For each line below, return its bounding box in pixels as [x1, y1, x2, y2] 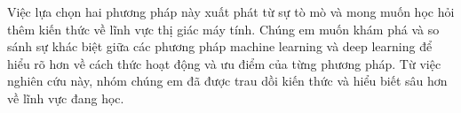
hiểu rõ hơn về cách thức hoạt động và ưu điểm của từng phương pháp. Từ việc [7, 54, 441, 72]
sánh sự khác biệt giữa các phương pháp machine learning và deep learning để [7, 37, 433, 56]
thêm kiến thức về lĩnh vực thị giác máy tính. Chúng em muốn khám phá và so [7, 19, 440, 38]
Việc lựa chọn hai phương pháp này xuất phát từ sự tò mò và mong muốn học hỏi [7, 3, 455, 20]
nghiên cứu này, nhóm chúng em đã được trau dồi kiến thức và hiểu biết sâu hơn [7, 72, 448, 90]
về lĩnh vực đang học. [7, 88, 124, 107]
